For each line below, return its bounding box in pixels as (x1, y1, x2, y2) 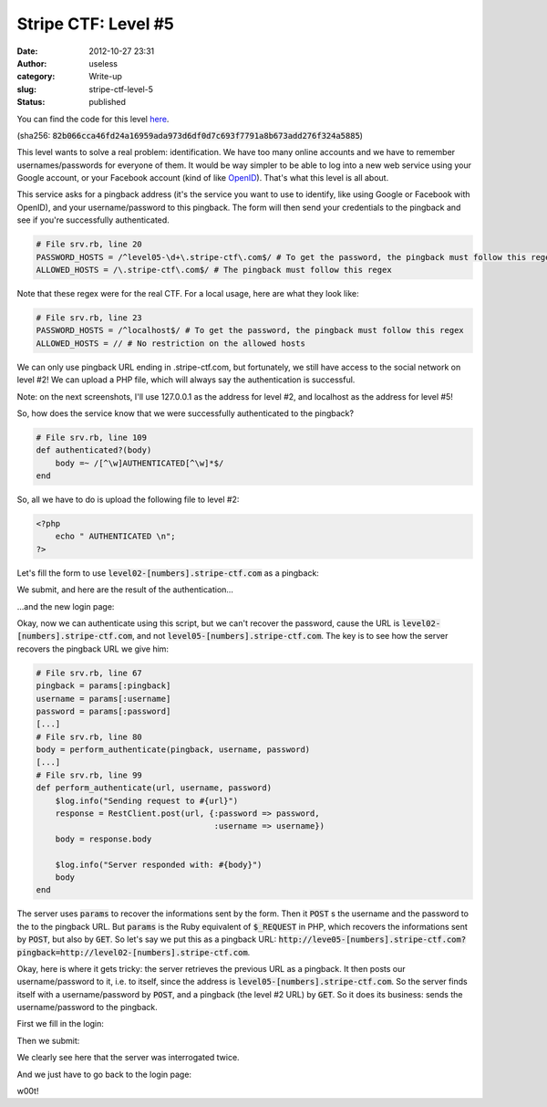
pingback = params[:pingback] (36, 681, 171, 691)
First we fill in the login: (16, 1018, 105, 1029)
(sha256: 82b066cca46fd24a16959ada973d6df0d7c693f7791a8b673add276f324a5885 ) (16, 130, 364, 141)
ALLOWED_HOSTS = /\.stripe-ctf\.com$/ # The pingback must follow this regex (36, 265, 392, 275)
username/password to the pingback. (16, 1002, 159, 1013)
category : (16, 71, 56, 82)
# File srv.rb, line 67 (36, 667, 143, 678)
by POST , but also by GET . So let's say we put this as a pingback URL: (16, 934, 277, 945)
